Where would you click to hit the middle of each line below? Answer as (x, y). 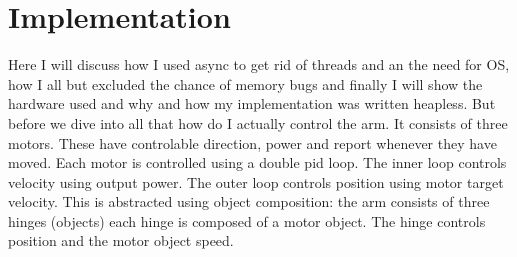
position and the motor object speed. (121, 240)
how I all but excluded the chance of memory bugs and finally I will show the (245, 83)
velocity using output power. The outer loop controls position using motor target (256, 181)
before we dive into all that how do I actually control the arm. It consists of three (258, 122)
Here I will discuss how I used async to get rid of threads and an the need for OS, (259, 64)
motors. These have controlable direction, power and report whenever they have (252, 142)
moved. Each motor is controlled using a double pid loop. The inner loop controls (257, 162)
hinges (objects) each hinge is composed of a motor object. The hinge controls (247, 220)
